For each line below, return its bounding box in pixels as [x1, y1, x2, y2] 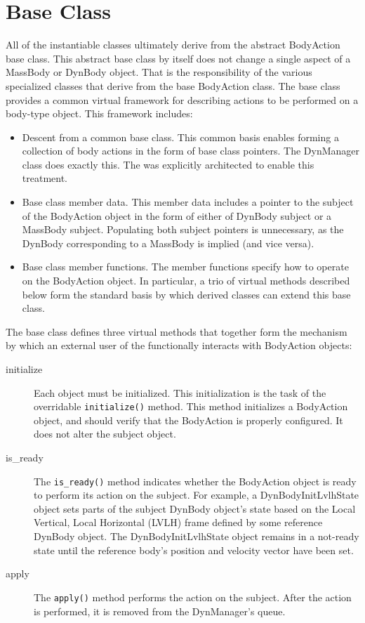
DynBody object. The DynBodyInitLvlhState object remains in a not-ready [34, 529, 359, 544]
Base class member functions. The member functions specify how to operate [22, 259, 349, 274]
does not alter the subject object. [34, 426, 176, 441]
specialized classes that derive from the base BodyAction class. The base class [6, 78, 340, 93]
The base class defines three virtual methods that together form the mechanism [6, 324, 347, 339]
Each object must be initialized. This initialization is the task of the [34, 385, 326, 400]
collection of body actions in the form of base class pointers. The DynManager [22, 143, 359, 158]
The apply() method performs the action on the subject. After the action [34, 589, 352, 604]
